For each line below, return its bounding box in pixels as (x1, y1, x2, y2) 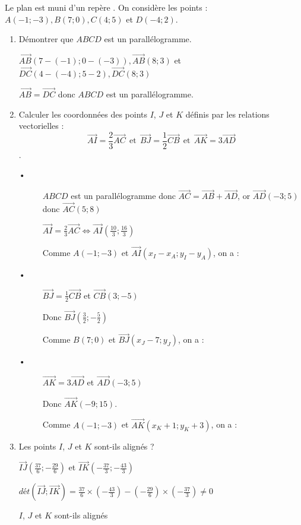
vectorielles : (18, 119, 64, 132)
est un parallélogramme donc (71, 189, 176, 202)
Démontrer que (18, 33, 74, 45)
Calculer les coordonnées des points (18, 107, 147, 120)
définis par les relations (185, 107, 270, 120)
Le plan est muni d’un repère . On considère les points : (5, 1, 208, 13)
